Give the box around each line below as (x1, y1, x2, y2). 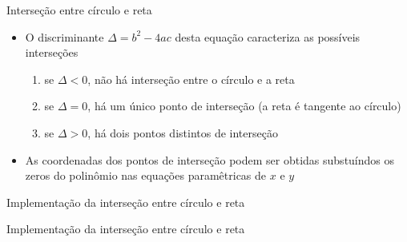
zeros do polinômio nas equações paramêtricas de (25, 167, 267, 184)
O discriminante (25, 28, 104, 45)
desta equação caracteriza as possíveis (175, 28, 361, 45)
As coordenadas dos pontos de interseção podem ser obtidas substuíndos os (25, 151, 395, 168)
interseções (25, 44, 79, 61)
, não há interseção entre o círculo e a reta (87, 70, 295, 87)
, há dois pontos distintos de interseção (87, 124, 278, 141)
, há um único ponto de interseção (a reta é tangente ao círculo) (87, 97, 401, 114)
